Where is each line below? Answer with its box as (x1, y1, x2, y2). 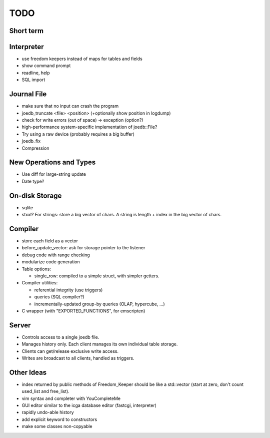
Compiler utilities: (21, 280, 58, 286)
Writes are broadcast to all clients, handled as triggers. (21, 355, 134, 361)
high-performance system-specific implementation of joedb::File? (21, 124, 157, 130)
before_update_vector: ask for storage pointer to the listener (21, 245, 145, 251)
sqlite (21, 204, 33, 210)
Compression (21, 145, 49, 151)
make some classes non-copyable (21, 423, 92, 429)
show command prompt (21, 63, 71, 69)
